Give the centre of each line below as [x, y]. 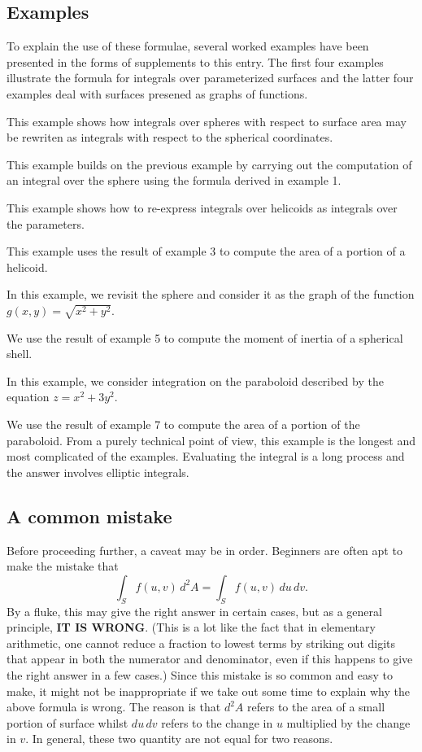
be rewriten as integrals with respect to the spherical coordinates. [170, 137]
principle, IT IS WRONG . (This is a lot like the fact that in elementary [191, 627]
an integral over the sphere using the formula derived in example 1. [174, 180]
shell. [20, 354]
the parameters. [46, 223]
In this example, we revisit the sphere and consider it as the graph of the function [211, 294]
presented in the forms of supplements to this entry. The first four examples [195, 61]
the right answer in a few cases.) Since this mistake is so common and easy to [200, 674]
